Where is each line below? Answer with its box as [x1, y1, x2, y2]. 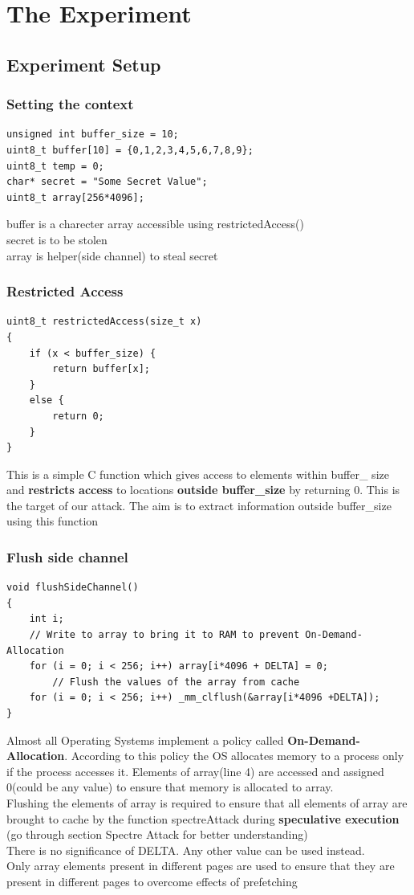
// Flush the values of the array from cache [52, 676, 300, 688]
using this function [6, 513, 99, 529]
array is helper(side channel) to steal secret [6, 247, 218, 264]
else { [29, 394, 64, 407]
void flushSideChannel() [6, 582, 139, 594]
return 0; [52, 410, 104, 422]
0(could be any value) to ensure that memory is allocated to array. [6, 779, 334, 795]
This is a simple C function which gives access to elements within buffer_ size [6, 465, 389, 482]
